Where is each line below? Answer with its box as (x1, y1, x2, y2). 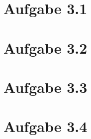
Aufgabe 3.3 (3, 76, 88, 97)
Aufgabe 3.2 (3, 37, 88, 58)
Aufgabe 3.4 (3, 116, 88, 136)
